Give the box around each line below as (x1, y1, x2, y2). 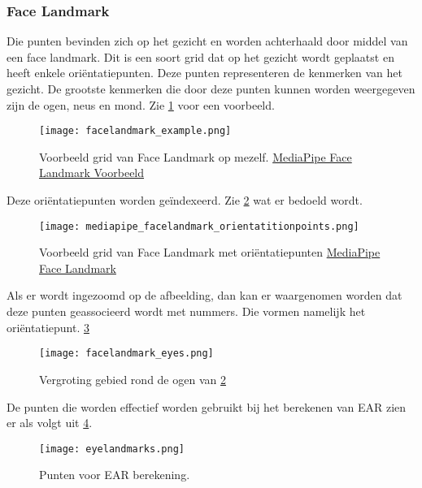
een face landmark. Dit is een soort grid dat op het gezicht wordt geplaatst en (7, 48, 394, 65)
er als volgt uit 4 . (7, 414, 93, 431)
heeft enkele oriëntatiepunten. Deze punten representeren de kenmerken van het (7, 64, 402, 81)
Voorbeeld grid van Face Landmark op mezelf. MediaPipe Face (39, 148, 352, 165)
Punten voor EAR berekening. (39, 466, 190, 483)
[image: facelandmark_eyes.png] (39, 348, 214, 360)
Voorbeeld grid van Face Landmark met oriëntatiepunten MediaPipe (39, 244, 381, 261)
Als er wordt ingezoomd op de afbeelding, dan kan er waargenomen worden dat (7, 287, 402, 304)
